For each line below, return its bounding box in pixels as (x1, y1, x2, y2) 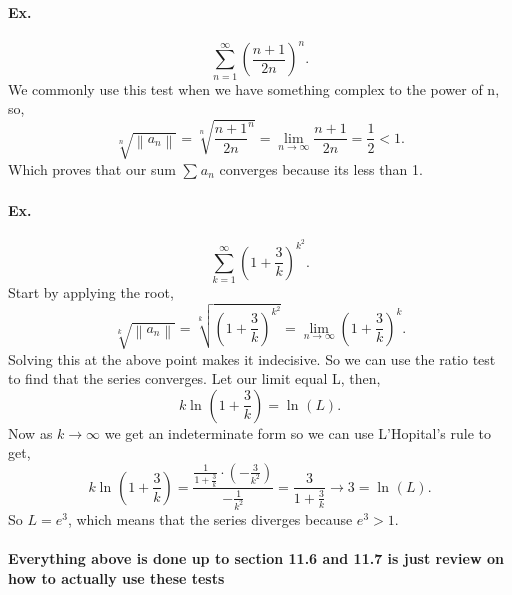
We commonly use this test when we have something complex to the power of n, (8, 78, 500, 99)
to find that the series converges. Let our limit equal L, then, (8, 368, 381, 389)
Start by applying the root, (8, 281, 174, 302)
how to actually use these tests (8, 567, 225, 588)
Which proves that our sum (8, 158, 176, 179)
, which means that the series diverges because (67, 508, 353, 529)
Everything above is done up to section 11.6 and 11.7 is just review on (8, 547, 504, 568)
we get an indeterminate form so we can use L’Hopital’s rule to (104, 422, 492, 443)
